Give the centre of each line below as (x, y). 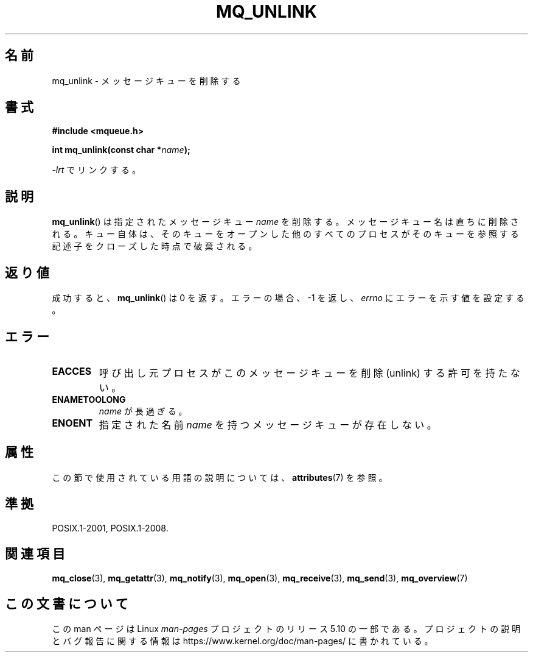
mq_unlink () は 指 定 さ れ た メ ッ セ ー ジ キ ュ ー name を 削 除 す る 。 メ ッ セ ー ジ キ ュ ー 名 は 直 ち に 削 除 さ (285, 222)
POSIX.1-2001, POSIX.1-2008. (110, 528)
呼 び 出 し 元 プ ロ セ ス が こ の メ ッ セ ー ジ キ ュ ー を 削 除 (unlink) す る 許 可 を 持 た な (309, 373)
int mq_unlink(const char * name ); (121, 150)
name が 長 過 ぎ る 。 (143, 411)
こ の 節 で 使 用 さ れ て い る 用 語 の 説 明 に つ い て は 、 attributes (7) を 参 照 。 (220, 477)
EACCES (72, 371)
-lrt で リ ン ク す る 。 (96, 170)
